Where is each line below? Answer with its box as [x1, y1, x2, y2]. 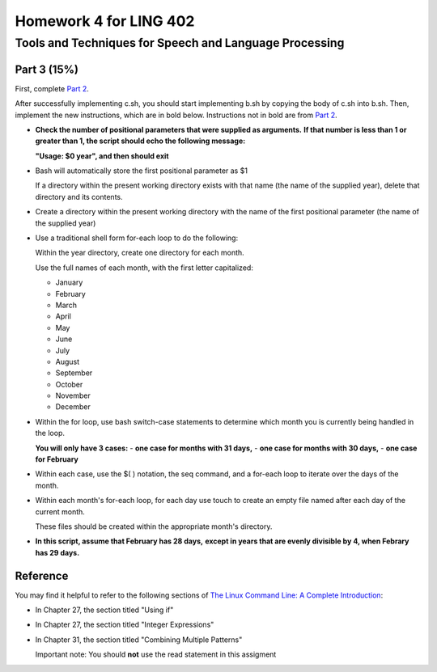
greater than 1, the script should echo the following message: [35, 136, 246, 146]
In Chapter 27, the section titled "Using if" [35, 605, 174, 615]
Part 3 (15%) [15, 62, 78, 76]
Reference [15, 568, 69, 582]
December [55, 402, 91, 412]
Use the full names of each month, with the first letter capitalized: [35, 263, 254, 273]
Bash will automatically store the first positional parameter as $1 [35, 166, 248, 175]
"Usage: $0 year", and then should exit [35, 150, 169, 161]
